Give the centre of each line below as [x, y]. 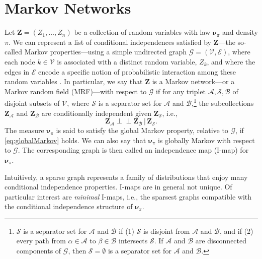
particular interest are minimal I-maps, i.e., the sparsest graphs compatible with [128, 196]
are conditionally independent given [97, 113]
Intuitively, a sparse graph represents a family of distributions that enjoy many [126, 177]
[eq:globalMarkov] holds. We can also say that [75, 140]
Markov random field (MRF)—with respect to [76, 91]
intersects [133, 241]
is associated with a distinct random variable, [127, 61]
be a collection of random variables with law [142, 32]
